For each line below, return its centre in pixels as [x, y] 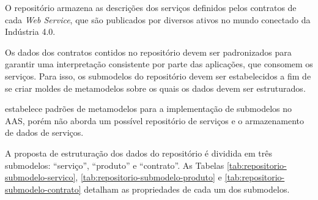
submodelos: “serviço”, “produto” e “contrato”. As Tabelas [115, 165]
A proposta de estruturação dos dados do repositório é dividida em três [139, 153]
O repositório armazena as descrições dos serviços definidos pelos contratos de [151, 7]
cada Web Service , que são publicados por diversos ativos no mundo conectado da [158, 19]
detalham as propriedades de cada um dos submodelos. [187, 189]
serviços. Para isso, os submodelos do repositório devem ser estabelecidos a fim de [158, 76]
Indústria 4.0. [30, 31]
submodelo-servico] [40, 177]
